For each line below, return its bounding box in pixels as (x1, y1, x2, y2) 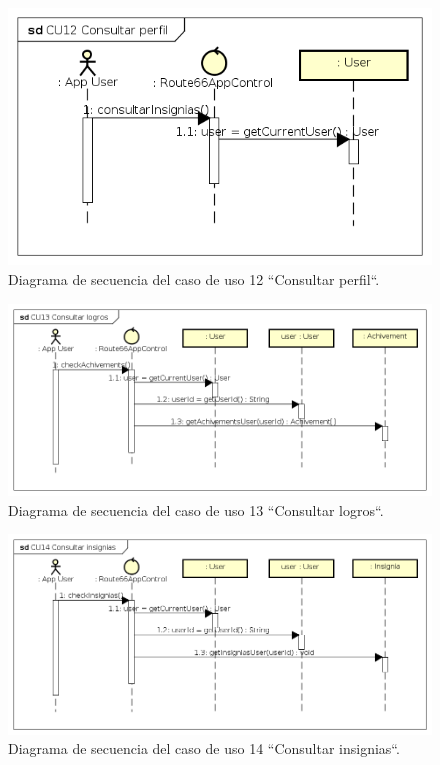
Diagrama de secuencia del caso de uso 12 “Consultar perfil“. (8, 268, 380, 289)
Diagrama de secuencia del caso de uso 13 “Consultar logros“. (8, 499, 384, 520)
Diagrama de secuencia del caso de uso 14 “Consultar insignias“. (8, 738, 400, 759)
